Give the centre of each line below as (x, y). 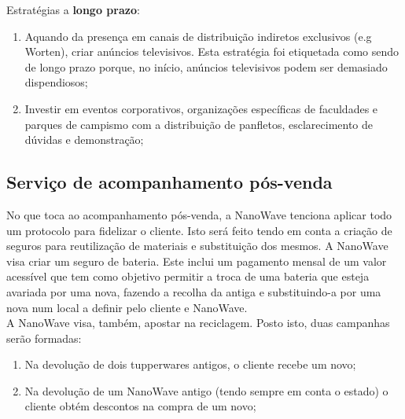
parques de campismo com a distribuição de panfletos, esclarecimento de (199, 124)
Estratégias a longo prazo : (73, 9)
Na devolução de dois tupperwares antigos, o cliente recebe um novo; (190, 364)
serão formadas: (44, 338)
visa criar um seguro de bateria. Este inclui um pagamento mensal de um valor (197, 261)
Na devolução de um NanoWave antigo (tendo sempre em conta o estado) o (206, 390)
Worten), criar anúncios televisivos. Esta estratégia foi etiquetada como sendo (212, 51)
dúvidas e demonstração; (84, 140)
